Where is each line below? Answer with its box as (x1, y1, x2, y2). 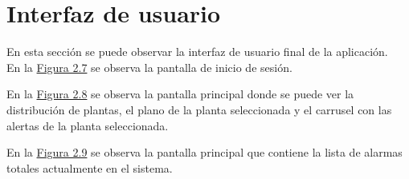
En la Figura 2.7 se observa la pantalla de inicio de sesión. (6, 58, 292, 75)
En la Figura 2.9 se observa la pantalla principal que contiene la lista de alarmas (6, 144, 403, 161)
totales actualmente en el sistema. (6, 159, 173, 176)
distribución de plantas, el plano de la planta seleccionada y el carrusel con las (6, 101, 392, 117)
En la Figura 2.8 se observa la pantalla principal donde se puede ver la (6, 86, 354, 102)
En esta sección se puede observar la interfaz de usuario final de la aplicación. (6, 43, 388, 60)
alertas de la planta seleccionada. (6, 117, 169, 133)
